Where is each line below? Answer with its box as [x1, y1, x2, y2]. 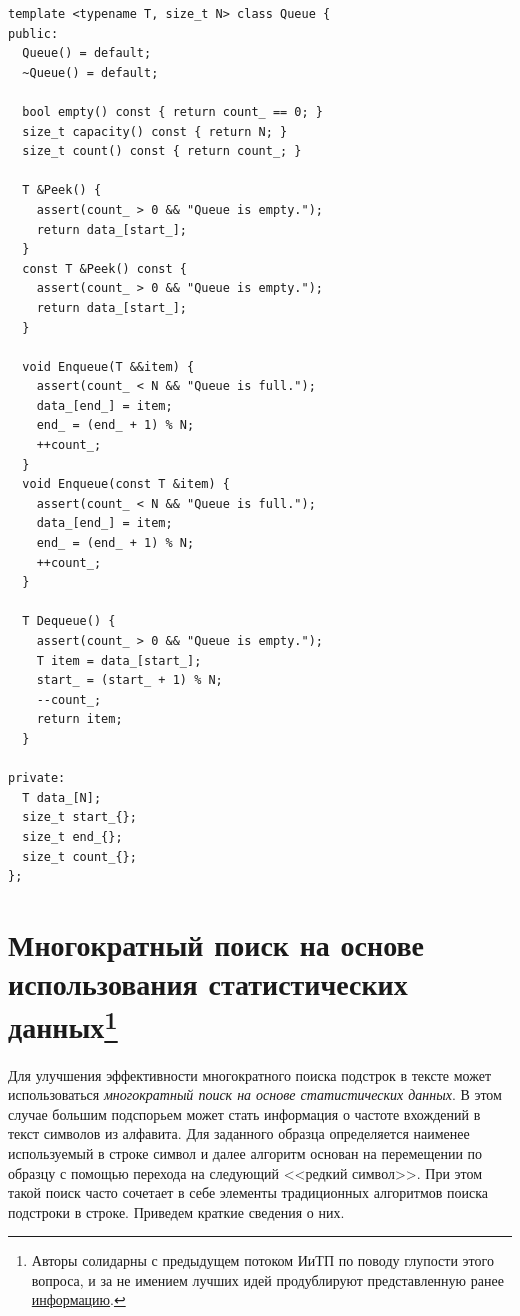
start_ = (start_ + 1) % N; [36, 673, 223, 688]
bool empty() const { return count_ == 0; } [22, 104, 323, 119]
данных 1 [8, 1002, 118, 1047]
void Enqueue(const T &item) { [22, 477, 230, 492]
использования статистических [8, 963, 408, 1004]
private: [8, 771, 66, 786]
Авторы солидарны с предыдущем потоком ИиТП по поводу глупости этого [31, 1250, 494, 1271]
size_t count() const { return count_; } [22, 144, 302, 159]
